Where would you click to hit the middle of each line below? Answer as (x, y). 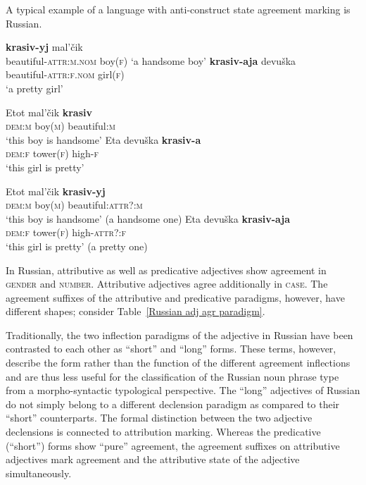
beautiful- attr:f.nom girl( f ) (65, 74)
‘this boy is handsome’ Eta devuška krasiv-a (103, 139)
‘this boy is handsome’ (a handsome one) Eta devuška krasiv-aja (148, 218)
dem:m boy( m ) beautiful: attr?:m (74, 205)
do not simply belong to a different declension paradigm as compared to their (173, 404)
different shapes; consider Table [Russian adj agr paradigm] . (135, 311)
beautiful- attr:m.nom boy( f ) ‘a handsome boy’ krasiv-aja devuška (151, 60)
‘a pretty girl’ (34, 88)
